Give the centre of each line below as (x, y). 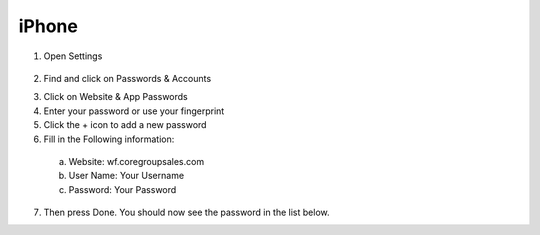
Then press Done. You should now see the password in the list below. (186, 212)
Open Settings (73, 56)
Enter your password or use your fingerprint (134, 111)
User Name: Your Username (126, 176)
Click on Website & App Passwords (116, 97)
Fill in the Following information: (109, 139)
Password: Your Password (122, 189)
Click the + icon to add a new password (125, 125)
